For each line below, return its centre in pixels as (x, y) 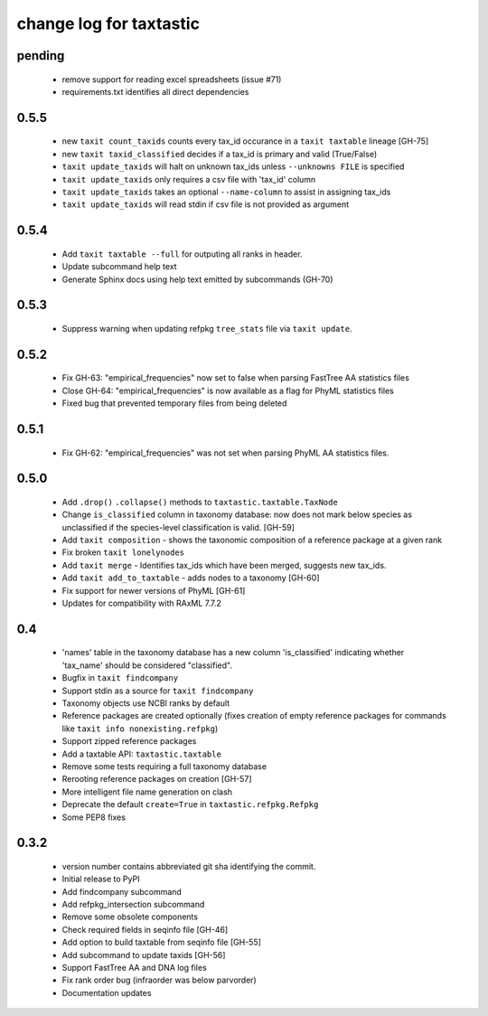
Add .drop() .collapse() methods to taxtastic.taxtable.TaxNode (200, 502)
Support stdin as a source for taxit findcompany (158, 691)
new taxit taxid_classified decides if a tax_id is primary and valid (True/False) (220, 154)
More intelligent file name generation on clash (147, 792)
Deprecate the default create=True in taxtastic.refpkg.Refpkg (190, 804)
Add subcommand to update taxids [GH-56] (144, 955)
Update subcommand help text (119, 267)
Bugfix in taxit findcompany (120, 678)
